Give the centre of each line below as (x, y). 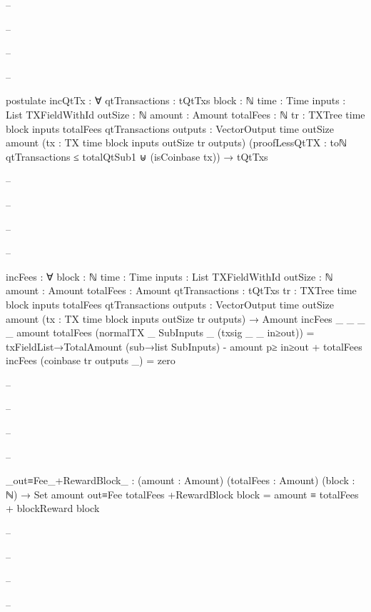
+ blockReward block (53, 508)
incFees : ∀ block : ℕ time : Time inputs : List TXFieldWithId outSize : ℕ (169, 276)
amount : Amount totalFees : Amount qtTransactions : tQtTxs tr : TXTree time (181, 290)
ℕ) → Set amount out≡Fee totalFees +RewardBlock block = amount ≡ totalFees (182, 494)
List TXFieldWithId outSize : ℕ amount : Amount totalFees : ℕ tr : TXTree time (185, 114)
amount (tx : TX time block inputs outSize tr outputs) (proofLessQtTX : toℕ (177, 142)
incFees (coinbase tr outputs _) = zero (91, 360)
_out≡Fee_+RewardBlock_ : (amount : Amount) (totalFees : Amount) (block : (181, 480)
